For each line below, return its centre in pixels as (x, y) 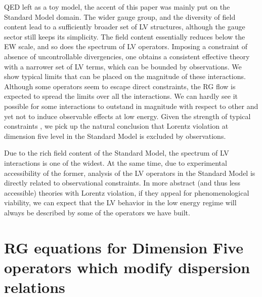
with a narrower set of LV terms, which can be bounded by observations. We (123, 66)
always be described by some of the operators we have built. (97, 212)
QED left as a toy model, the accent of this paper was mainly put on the (117, 7)
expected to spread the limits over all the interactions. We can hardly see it (121, 96)
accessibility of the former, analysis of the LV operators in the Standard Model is (130, 173)
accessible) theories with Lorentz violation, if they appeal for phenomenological (127, 192)
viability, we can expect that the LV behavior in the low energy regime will (120, 202)
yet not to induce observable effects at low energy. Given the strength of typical (127, 116)
